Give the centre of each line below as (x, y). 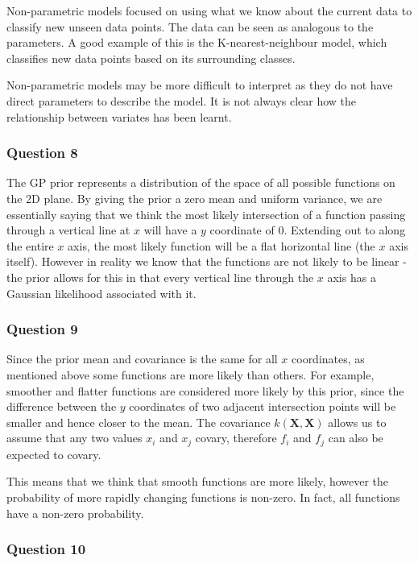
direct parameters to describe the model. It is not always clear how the (182, 100)
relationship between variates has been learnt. (119, 116)
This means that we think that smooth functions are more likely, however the (198, 481)
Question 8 (42, 153)
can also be (356, 438)
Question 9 (42, 329)
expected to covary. (54, 454)
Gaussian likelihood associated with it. (101, 293)
